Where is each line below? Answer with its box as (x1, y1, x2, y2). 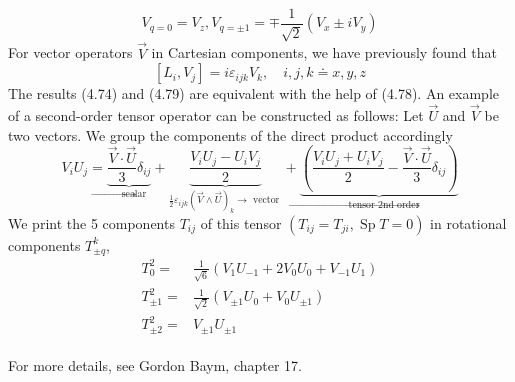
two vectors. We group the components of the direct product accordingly (8, 124, 453, 145)
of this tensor (200, 212, 282, 233)
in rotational (430, 212, 507, 233)
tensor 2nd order (348, 199, 420, 210)
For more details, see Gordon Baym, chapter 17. (8, 355, 302, 376)
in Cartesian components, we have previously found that (151, 42, 497, 63)
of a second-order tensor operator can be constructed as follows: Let (8, 105, 424, 126)
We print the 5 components (8, 212, 175, 233)
